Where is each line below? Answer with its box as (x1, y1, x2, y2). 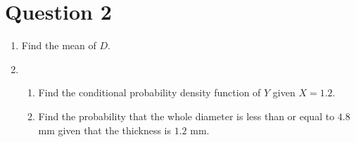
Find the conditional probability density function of (38, 85, 261, 100)
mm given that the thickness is (38, 122, 172, 137)
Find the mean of (21, 38, 96, 53)
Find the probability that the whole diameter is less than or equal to (38, 108, 335, 123)
